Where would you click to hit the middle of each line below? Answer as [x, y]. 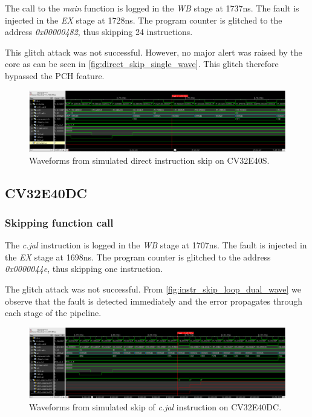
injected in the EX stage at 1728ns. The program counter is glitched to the [144, 20]
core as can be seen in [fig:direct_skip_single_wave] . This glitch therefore [142, 64]
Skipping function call [59, 222]
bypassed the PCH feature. [55, 75]
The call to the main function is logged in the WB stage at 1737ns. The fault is [152, 8]
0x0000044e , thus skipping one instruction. [84, 269]
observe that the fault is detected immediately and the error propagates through [154, 301]
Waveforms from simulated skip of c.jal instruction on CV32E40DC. [155, 406]
